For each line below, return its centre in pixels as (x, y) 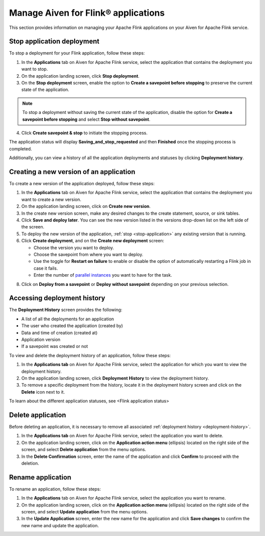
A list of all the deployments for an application (68, 319)
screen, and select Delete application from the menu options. (84, 450)
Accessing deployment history (57, 298)
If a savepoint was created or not (55, 346)
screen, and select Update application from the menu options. (85, 512)
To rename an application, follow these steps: (55, 489)
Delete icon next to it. (43, 392)
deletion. (30, 463)
